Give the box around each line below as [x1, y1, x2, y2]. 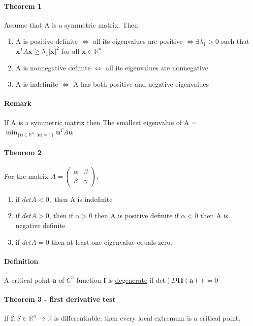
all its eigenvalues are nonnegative [106, 62, 208, 72]
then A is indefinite [54, 194, 113, 204]
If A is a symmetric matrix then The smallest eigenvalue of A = [4, 117, 197, 127]
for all [61, 45, 80, 56]
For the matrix [4, 170, 49, 181]
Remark [4, 98, 32, 108]
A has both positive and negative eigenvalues [73, 79, 209, 89]
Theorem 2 [4, 147, 42, 157]
